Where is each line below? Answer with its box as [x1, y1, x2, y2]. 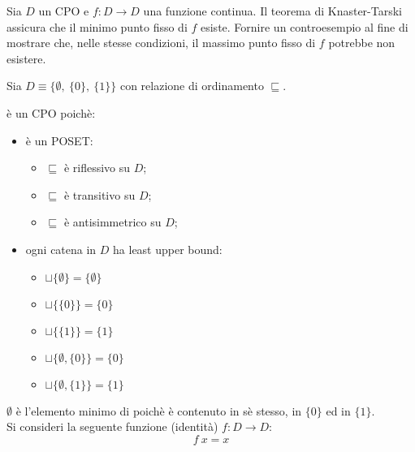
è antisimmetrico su [63, 213, 162, 230]
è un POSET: [25, 131, 93, 149]
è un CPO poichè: [6, 104, 96, 121]
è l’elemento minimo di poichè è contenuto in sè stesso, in [15, 402, 302, 419]
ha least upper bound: [113, 240, 223, 257]
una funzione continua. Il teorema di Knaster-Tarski [143, 2, 403, 19]
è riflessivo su [63, 159, 131, 176]
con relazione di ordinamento [119, 77, 264, 94]
